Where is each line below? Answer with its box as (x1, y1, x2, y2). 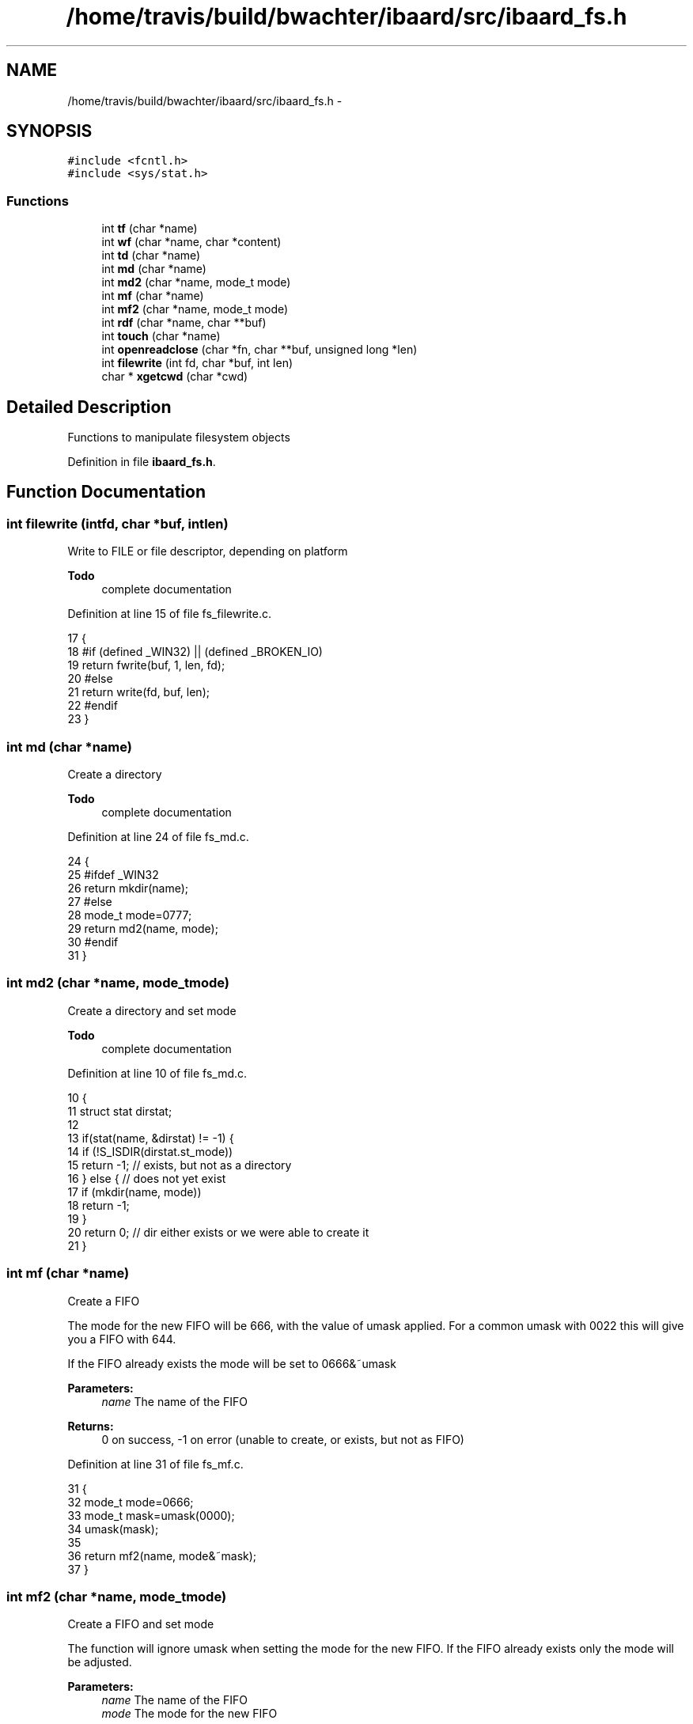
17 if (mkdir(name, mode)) (67, 1184, 202, 1199)
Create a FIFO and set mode (67, 1617, 214, 1631)
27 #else (67, 895, 112, 908)
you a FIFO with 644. (67, 1332, 176, 1346)
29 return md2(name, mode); (67, 922, 218, 935)
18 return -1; (67, 1198, 130, 1212)
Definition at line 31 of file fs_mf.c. (67, 1457, 244, 1471)
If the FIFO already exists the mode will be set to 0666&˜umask (67, 1356, 396, 1370)
